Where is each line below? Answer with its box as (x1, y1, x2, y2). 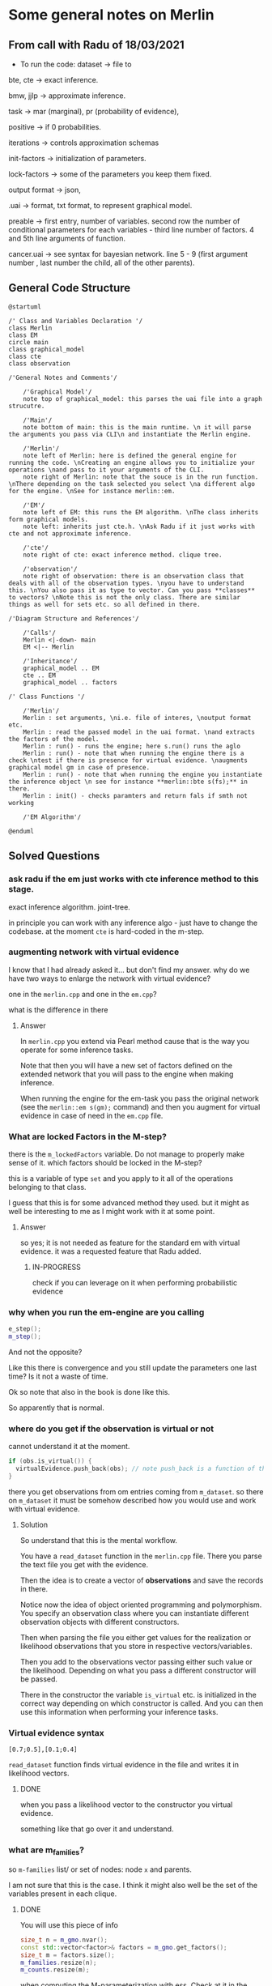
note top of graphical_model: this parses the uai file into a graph (23, 394, 263, 403)
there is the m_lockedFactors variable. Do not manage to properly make (8, 1149, 245, 1159)
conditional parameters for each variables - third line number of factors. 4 (8, 225, 255, 234)
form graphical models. (8, 515, 89, 523)
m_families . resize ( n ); (19, 1958, 97, 1967)
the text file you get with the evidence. (19, 1560, 148, 1570)
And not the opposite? (8, 1347, 83, 1357)
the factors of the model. (8, 735, 100, 743)
